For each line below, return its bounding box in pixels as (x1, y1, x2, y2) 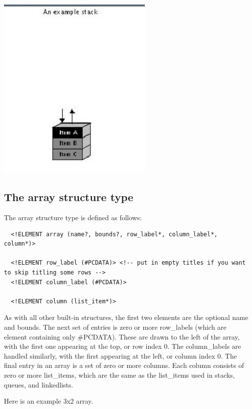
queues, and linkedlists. (4, 379, 73, 389)
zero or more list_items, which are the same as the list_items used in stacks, (4, 370, 235, 380)
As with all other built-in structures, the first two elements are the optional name (4, 312, 249, 322)
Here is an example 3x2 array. (4, 396, 93, 406)
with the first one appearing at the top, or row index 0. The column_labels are (4, 341, 241, 351)
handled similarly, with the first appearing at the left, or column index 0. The (4, 350, 237, 361)
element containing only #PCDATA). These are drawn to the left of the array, (4, 331, 240, 341)
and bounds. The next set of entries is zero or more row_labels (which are (4, 322, 227, 332)
